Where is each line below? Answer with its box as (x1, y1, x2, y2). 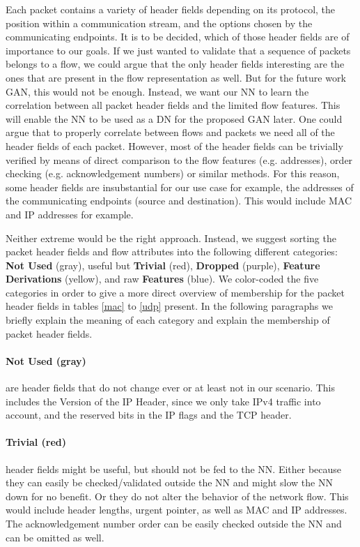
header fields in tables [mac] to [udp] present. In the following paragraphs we (6, 299, 333, 313)
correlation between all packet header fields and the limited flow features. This (6, 98, 341, 112)
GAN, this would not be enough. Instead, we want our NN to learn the (6, 84, 309, 98)
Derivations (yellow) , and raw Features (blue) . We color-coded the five (6, 271, 319, 286)
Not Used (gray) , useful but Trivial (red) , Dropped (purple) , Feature (6, 257, 320, 272)
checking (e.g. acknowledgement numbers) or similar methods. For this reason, (6, 166, 340, 181)
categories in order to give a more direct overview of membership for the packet (6, 285, 345, 299)
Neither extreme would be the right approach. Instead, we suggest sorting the (6, 230, 336, 245)
